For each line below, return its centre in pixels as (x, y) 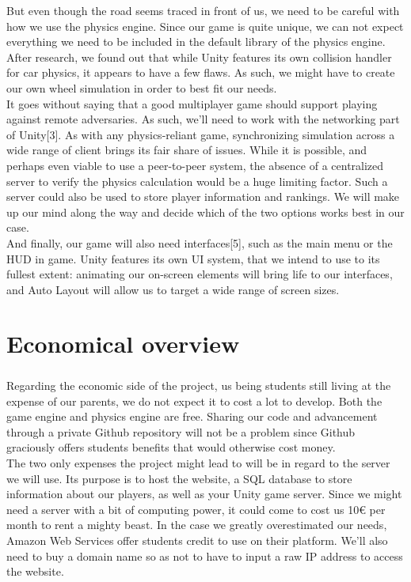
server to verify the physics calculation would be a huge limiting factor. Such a (197, 181)
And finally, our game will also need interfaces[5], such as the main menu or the (200, 242)
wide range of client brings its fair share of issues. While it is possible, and (187, 150)
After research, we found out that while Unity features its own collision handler (199, 57)
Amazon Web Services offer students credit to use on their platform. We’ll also (197, 540)
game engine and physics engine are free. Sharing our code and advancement (192, 416)
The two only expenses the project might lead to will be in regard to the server (198, 463)
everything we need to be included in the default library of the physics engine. (196, 42)
